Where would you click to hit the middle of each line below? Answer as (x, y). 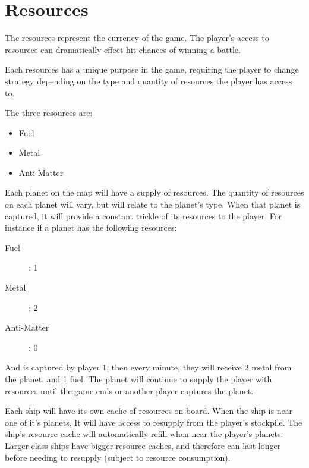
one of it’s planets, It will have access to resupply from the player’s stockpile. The (154, 422)
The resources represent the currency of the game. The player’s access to (137, 38)
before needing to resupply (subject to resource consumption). (118, 457)
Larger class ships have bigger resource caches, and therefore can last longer (143, 445)
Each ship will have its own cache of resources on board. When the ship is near (149, 411)
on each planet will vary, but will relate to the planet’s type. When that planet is (153, 204)
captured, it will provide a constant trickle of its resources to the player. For (144, 216)
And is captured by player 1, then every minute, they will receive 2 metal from (148, 367)
